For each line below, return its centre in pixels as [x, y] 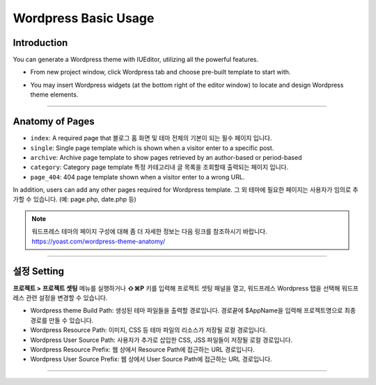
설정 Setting [39, 271]
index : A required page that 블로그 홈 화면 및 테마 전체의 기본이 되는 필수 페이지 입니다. [151, 138]
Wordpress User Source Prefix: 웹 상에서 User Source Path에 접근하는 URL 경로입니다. [151, 359]
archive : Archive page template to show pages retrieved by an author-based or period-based [166, 157]
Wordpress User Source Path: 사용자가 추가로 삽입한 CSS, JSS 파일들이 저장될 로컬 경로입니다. [162, 340]
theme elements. [54, 95]
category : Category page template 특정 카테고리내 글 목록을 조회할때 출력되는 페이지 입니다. [159, 167]
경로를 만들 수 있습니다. [62, 320]
